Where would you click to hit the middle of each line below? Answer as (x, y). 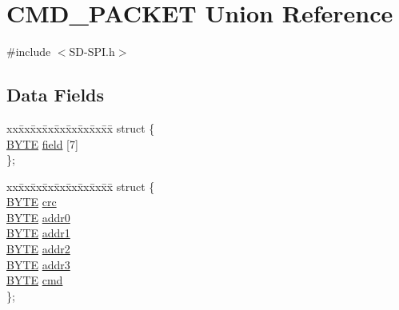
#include (29, 52)
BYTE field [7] (42, 143)
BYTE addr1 (38, 233)
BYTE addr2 (38, 249)
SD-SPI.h (92, 52)
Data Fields (56, 95)
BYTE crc (32, 202)
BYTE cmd (35, 280)
